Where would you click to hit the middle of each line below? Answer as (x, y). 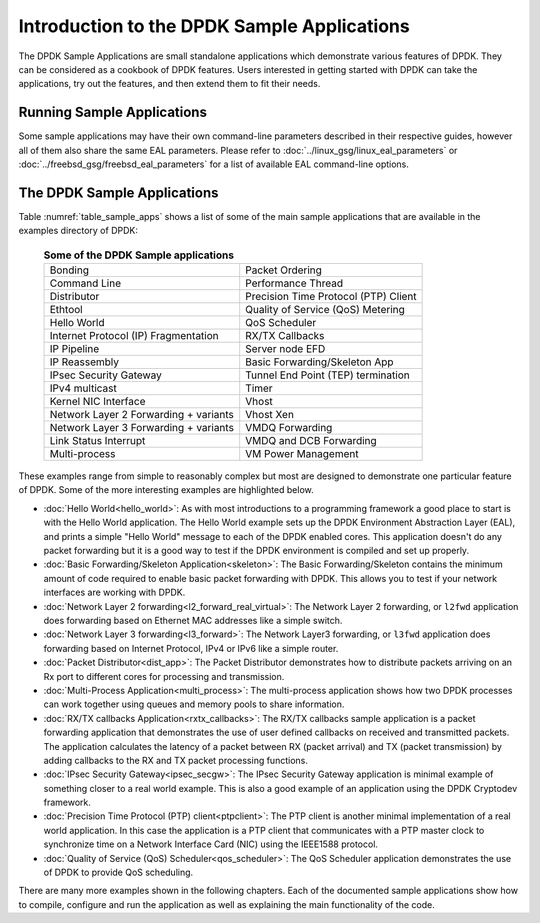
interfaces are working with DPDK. (114, 592)
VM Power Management (302, 454)
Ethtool (66, 310)
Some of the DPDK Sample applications (139, 255)
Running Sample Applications (112, 112)
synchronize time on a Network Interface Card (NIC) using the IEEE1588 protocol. (211, 844)
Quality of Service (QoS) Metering (325, 310)
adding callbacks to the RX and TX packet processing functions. (176, 760)
